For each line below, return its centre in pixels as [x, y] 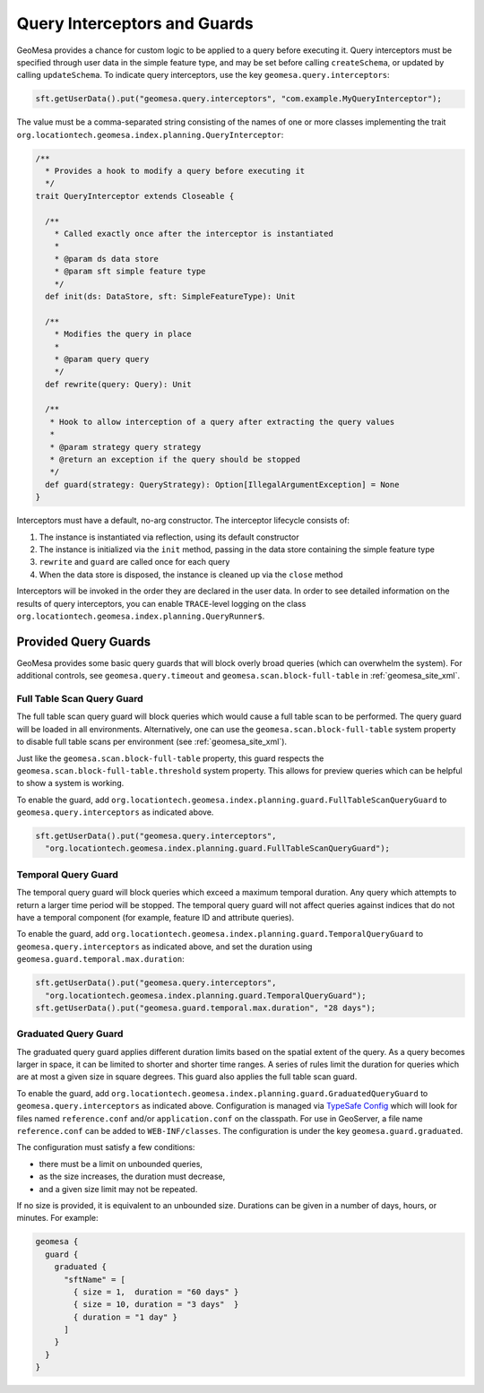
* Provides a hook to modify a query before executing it [175, 171]
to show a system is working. [70, 783]
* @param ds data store [106, 259]
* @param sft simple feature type [130, 272]
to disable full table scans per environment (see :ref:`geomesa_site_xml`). [151, 742]
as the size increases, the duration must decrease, [132, 1177]
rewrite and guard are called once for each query [134, 562]
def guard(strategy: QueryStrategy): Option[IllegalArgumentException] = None [222, 485]
